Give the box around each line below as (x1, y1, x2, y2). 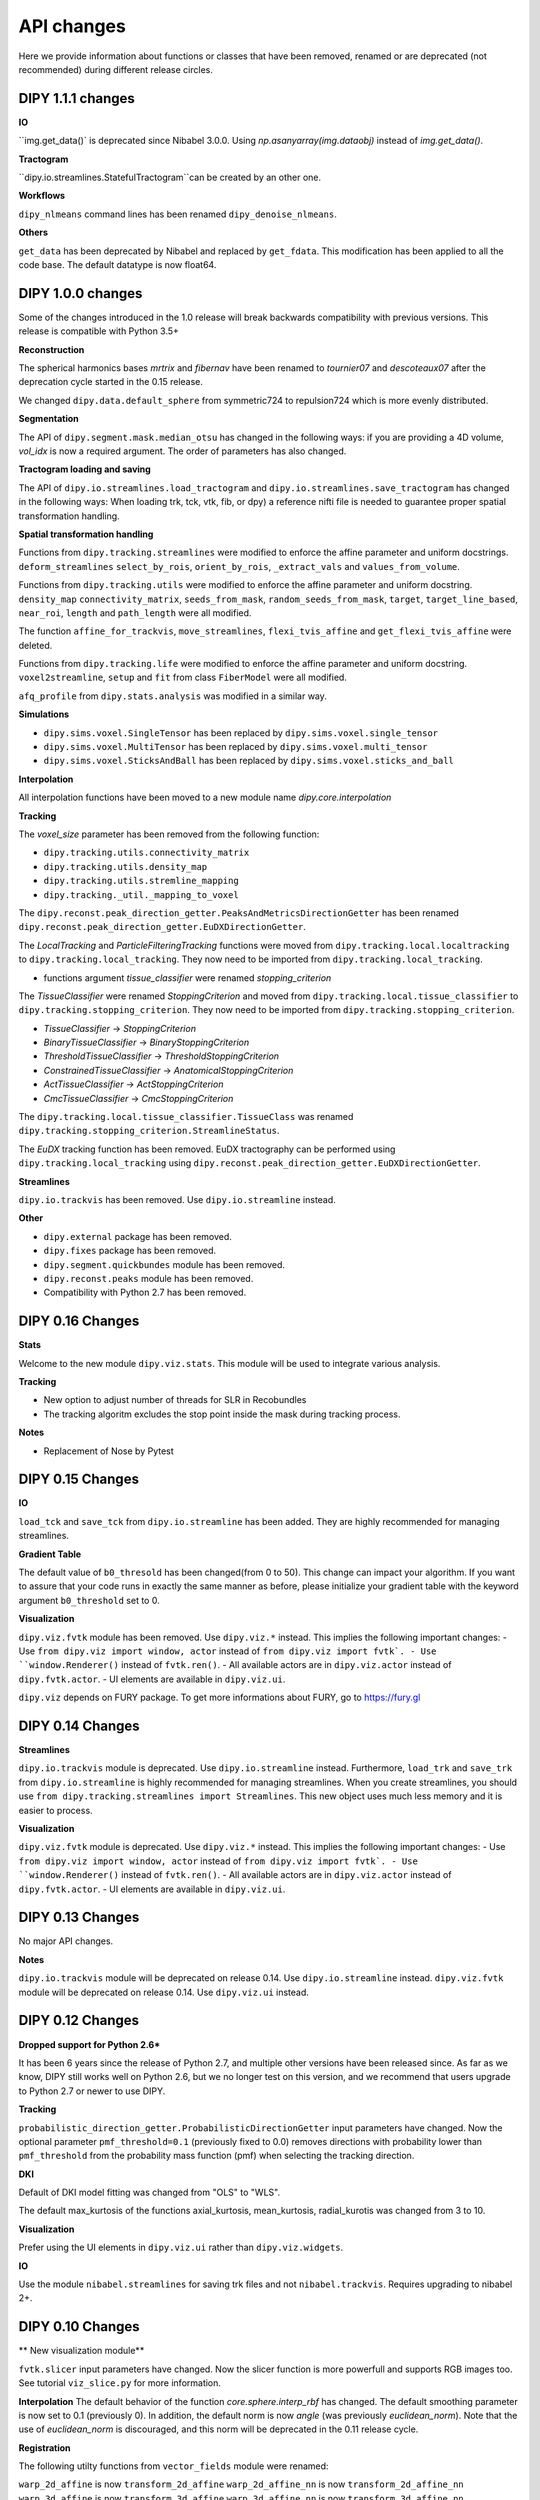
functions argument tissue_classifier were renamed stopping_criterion (43, 971, 332, 984)
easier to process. (18, 1804, 94, 1816)
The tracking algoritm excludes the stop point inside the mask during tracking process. (43, 1408, 401, 1420)
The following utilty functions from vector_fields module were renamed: (18, 2460, 329, 2472)
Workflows (18, 190, 65, 202)
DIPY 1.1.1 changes (18, 90, 135, 107)
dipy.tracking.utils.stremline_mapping (43, 875, 239, 887)
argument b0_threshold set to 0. (18, 1594, 160, 1606)
